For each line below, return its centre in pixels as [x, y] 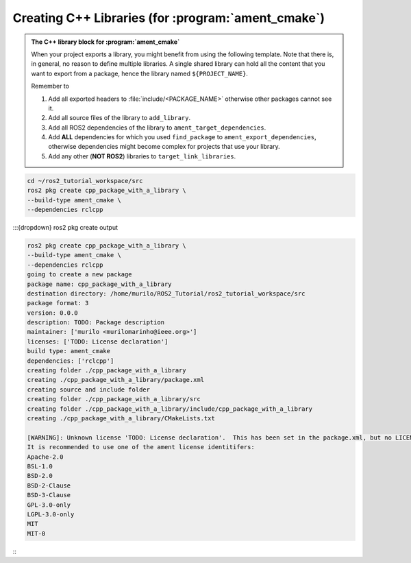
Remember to [50, 86]
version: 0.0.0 [52, 313]
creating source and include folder [89, 390]
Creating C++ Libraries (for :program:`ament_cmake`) [169, 18]
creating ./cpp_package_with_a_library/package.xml [116, 380]
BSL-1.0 [40, 466]
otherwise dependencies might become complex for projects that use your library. [164, 147]
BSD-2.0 [40, 476]
